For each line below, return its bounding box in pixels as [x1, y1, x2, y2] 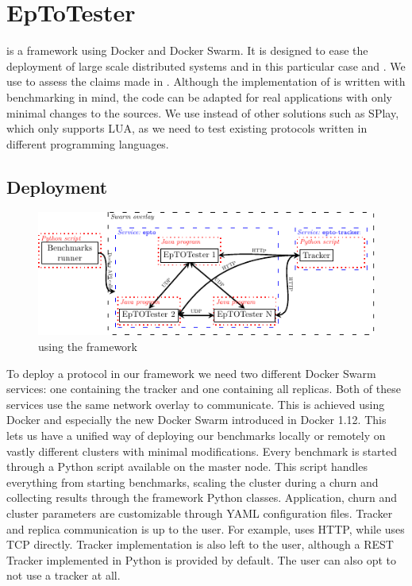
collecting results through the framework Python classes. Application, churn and [6, 489, 397, 506]
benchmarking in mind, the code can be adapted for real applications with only [6, 88, 392, 105]
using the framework [38, 338, 137, 355]
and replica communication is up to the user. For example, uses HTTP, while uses [6, 520, 405, 537]
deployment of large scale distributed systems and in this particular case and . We [6, 57, 406, 74]
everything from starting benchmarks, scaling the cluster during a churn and [6, 473, 379, 490]
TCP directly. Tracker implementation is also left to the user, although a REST [6, 536, 394, 553]
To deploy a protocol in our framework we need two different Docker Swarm [6, 364, 376, 381]
